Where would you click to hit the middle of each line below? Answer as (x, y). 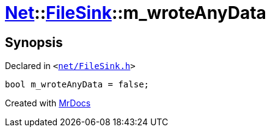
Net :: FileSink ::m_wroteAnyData (136, 13)
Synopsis (34, 42)
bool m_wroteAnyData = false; (77, 85)
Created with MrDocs (48, 103)
